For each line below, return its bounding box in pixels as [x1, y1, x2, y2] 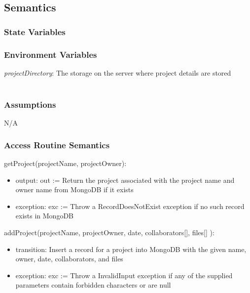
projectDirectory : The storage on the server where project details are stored [4, 67, 231, 78]
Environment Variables [4, 48, 97, 60]
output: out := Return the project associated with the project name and [15, 174, 235, 185]
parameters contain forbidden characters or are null [15, 280, 171, 290]
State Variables [4, 25, 66, 38]
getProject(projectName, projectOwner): [4, 158, 127, 168]
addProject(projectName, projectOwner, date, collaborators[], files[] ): [4, 227, 214, 238]
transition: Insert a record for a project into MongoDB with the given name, [15, 244, 247, 254]
